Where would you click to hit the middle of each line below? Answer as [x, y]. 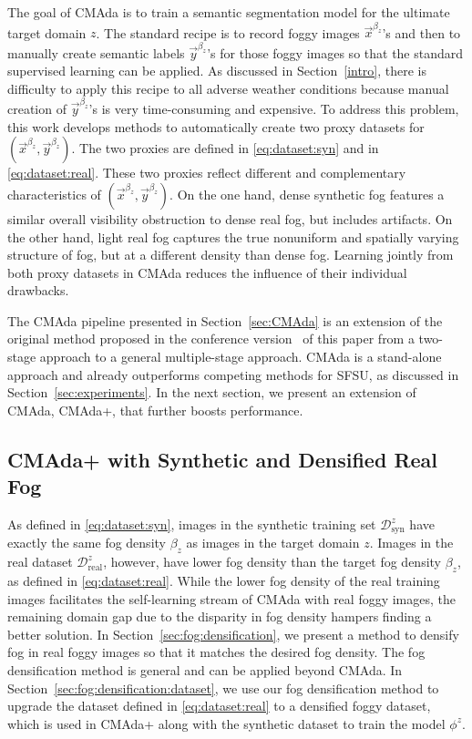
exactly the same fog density [87, 543]
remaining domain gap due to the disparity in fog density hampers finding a [220, 616]
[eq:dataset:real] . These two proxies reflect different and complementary [207, 173]
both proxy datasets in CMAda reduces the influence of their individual [207, 272]
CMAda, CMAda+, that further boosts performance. [155, 410]
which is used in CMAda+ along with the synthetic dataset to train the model [226, 723]
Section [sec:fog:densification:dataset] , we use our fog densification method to [223, 688]
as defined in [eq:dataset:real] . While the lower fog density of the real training [224, 581]
